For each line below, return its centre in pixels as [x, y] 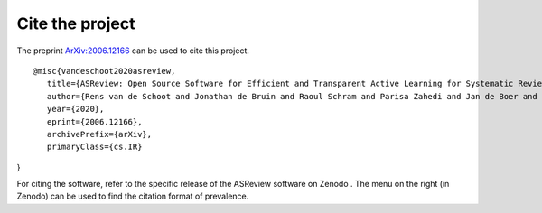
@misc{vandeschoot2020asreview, [104, 71]
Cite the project [76, 23]
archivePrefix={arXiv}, [99, 134]
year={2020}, [75, 109]
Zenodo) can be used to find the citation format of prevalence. [133, 196]
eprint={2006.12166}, [94, 121]
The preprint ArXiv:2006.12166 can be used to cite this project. [133, 51]
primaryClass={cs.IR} [94, 147]
